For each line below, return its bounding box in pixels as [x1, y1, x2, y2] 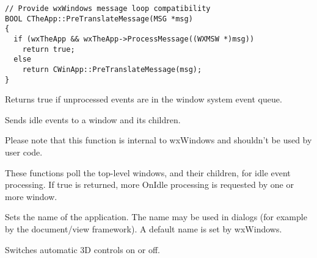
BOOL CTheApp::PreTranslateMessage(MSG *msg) [5, 14, 193, 23]
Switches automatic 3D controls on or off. [5, 243, 160, 256]
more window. [5, 190, 57, 202]
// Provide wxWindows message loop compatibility [5, 4, 211, 13]
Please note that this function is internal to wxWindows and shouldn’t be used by [5, 134, 312, 146]
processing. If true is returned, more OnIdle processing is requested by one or [5, 178, 294, 191]
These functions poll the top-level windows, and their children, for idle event [5, 166, 291, 179]
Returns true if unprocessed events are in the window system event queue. [5, 93, 282, 106]
